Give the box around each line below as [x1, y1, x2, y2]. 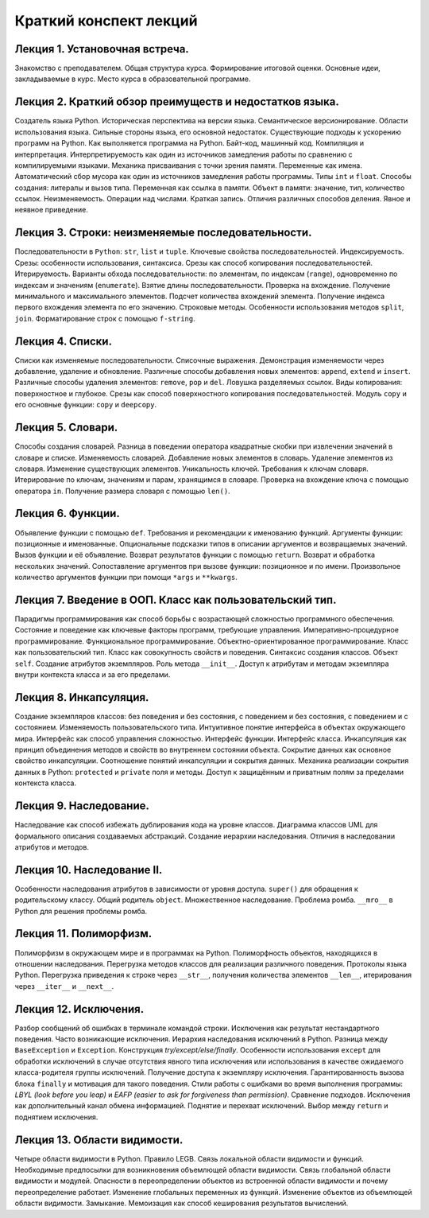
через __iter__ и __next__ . [14, 981, 114, 990]
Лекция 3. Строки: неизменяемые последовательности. [14, 226, 312, 239]
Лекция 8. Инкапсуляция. [14, 691, 149, 704]
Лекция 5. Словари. [14, 421, 118, 434]
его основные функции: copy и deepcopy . [14, 400, 157, 410]
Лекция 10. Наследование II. [14, 863, 163, 877]
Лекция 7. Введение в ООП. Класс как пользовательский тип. [14, 593, 337, 606]
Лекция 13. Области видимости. [14, 1133, 184, 1146]
